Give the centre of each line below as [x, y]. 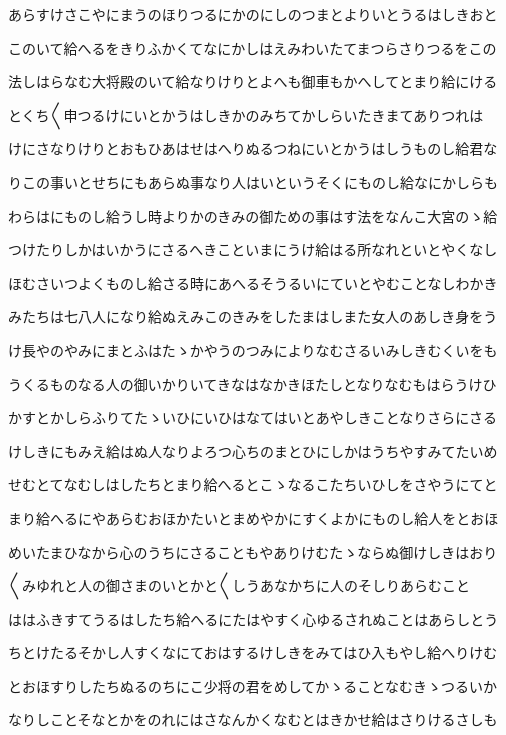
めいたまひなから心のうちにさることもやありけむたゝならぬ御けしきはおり [253, 551]
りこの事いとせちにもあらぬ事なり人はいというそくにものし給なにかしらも [253, 181]
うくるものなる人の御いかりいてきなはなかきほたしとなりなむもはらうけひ [252, 383]
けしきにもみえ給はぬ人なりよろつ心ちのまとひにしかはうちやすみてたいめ [253, 450]
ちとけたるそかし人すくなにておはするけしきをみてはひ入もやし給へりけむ [253, 652]
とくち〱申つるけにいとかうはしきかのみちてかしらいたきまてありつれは [246, 114]
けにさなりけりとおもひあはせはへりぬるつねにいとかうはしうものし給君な [253, 148]
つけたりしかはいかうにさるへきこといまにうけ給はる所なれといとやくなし [253, 249]
